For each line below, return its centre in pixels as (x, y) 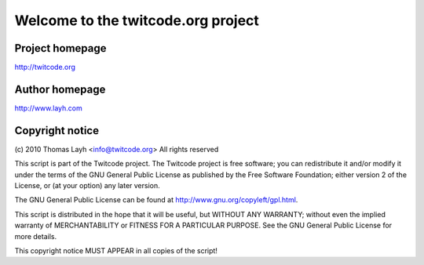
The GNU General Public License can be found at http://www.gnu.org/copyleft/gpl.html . (156, 200)
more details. (36, 236)
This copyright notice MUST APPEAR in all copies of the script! (116, 250)
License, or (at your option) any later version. (87, 186)
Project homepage (60, 48)
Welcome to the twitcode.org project (137, 20)
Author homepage (60, 89)
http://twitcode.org (45, 67)
